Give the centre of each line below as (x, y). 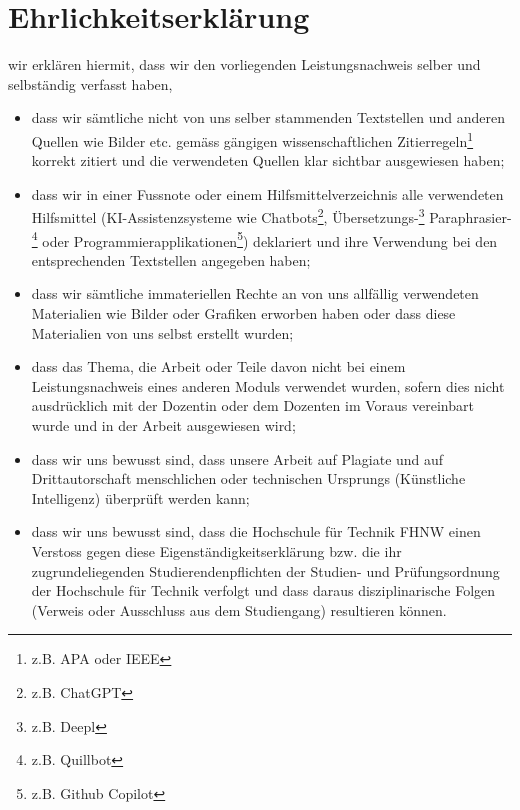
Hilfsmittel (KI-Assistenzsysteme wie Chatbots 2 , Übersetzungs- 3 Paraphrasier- (271, 215)
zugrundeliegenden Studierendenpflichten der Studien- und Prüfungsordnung (265, 570)
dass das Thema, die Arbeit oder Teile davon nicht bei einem (218, 366)
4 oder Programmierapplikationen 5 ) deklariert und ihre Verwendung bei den (264, 239)
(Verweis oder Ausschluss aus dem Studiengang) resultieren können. (239, 609)
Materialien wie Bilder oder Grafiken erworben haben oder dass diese (243, 313)
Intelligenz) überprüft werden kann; (140, 497)
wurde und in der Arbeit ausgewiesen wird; (163, 425)
